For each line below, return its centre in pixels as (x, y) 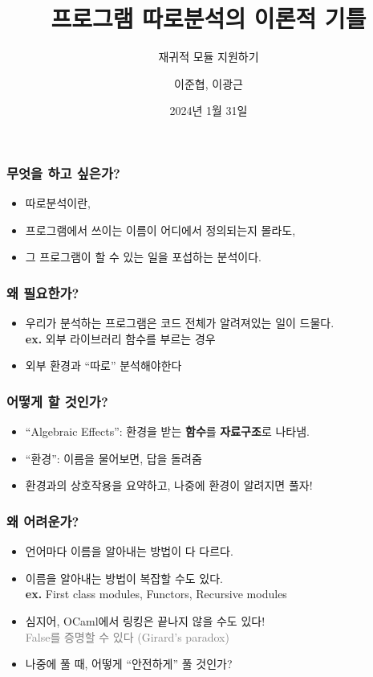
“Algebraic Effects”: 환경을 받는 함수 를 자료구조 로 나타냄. (167, 431)
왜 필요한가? (43, 292)
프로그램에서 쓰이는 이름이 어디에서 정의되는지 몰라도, (160, 230)
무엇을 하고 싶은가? (63, 172)
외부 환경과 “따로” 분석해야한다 (103, 365)
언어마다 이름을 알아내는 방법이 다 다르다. (129, 551)
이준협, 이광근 (209, 83)
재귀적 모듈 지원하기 (209, 57)
